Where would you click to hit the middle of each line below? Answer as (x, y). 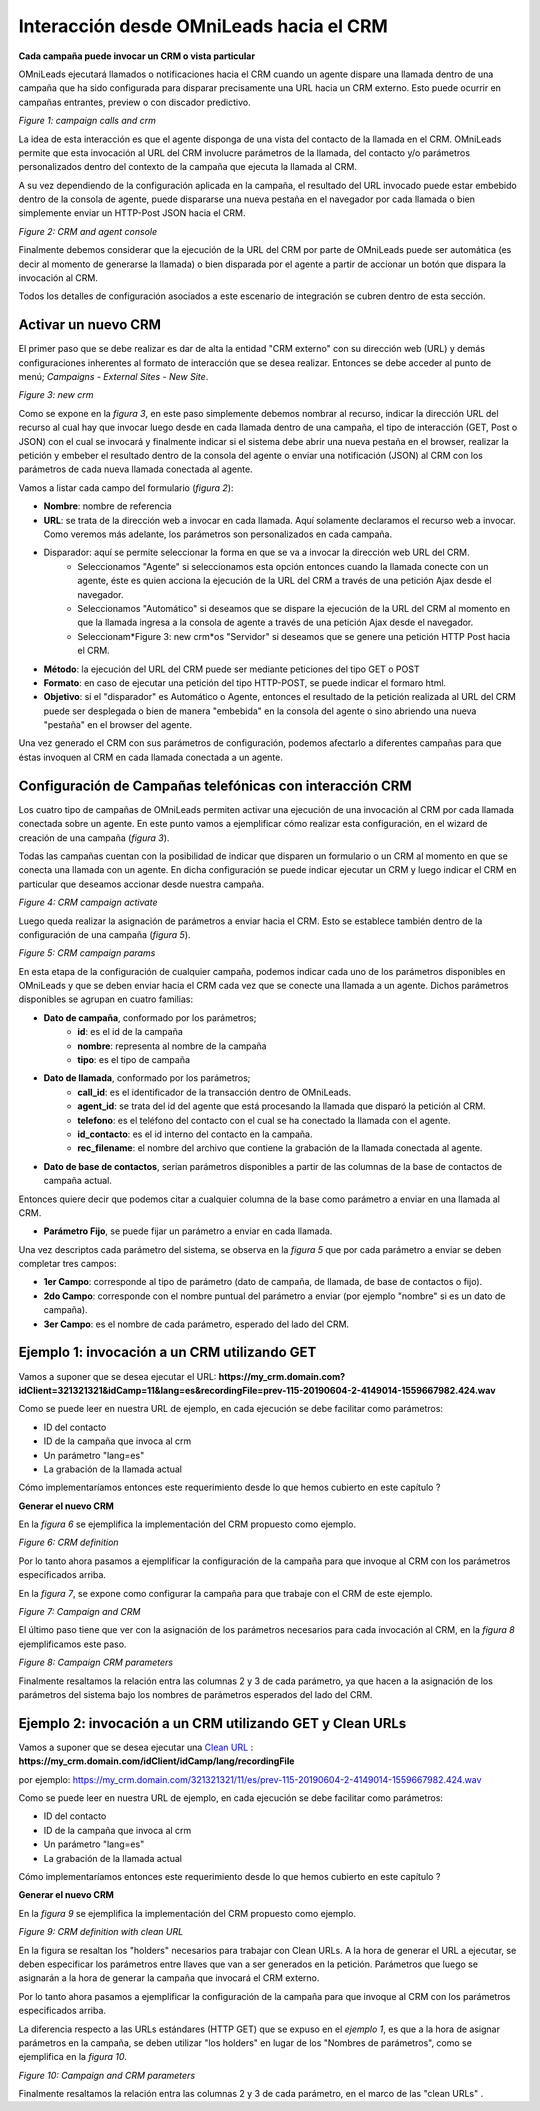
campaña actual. (77, 1181)
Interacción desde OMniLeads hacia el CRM (203, 26)
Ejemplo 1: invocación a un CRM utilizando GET (167, 1352)
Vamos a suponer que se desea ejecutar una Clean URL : (136, 1747)
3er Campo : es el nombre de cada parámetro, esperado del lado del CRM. (196, 1324)
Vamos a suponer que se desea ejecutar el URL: (117, 1376)
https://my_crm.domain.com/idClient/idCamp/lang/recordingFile (156, 1761)
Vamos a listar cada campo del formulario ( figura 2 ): (126, 487)
